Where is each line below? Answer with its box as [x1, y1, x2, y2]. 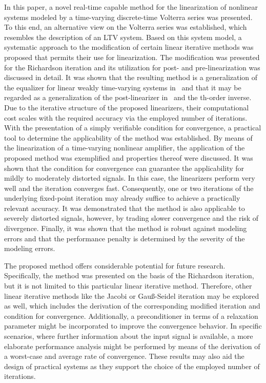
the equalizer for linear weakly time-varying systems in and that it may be [4, 82, 241, 92]
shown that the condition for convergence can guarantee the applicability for [4, 162, 244, 173]
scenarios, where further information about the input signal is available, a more [4, 331, 253, 341]
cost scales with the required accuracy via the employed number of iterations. [4, 112, 248, 123]
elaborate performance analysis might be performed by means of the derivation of [4, 340, 260, 351]
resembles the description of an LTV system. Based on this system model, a [4, 31, 242, 42]
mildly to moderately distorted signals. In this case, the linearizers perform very [4, 173, 255, 183]
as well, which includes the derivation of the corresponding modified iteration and [4, 300, 260, 311]
